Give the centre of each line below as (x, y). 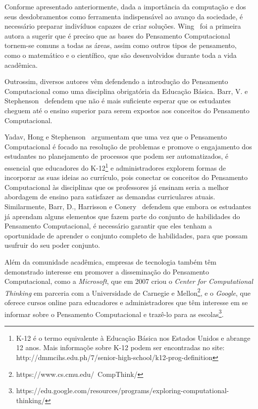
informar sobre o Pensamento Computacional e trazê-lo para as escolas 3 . (114, 313)
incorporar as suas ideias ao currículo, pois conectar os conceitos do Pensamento (126, 177)
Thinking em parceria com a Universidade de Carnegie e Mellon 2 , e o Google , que (128, 292)
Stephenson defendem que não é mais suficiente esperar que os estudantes (118, 101)
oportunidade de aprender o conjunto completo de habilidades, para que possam (126, 235)
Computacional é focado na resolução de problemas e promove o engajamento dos (128, 146)
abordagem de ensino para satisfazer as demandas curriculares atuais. (110, 197)
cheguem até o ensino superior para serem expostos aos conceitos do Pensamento (127, 110)
